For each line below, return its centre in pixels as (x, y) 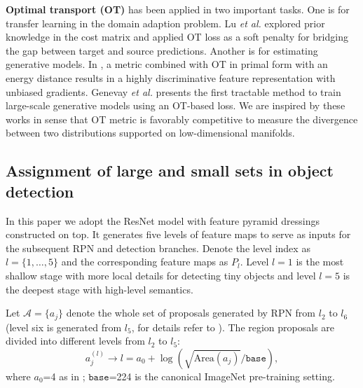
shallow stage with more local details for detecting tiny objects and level (161, 275)
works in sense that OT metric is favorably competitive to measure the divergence (182, 119)
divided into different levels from (75, 341)
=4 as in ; (64, 376)
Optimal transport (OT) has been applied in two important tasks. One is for (178, 9)
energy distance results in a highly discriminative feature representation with (171, 77)
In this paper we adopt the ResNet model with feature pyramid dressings (163, 220)
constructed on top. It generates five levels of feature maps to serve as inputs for (178, 234)
